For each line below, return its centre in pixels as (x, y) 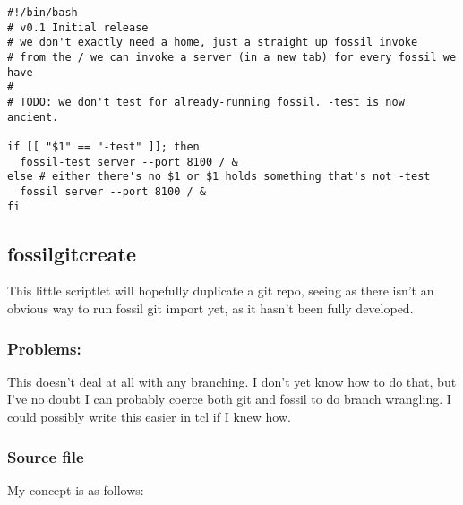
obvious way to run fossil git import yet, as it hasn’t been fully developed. (210, 308)
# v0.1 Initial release (78, 27)
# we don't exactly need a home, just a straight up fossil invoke (213, 43)
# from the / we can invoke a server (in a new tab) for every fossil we (232, 57)
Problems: (44, 348)
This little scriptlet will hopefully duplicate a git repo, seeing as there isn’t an (221, 291)
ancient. (33, 117)
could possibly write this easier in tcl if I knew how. (149, 416)
